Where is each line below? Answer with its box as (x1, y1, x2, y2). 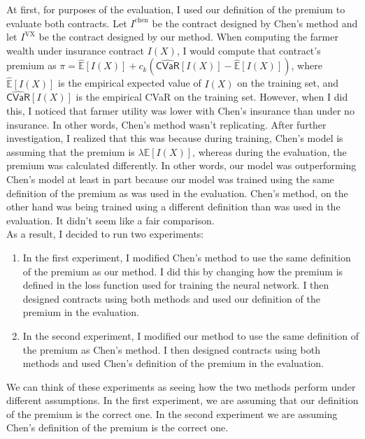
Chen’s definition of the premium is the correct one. (6, 420, 229, 435)
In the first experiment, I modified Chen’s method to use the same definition (22, 250, 351, 264)
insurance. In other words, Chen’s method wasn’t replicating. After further (6, 117, 327, 131)
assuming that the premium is (6, 144, 135, 159)
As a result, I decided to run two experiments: (6, 226, 204, 241)
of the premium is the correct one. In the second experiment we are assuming (6, 406, 338, 421)
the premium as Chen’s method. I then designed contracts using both (22, 342, 320, 357)
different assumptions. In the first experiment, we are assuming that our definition (6, 393, 359, 408)
